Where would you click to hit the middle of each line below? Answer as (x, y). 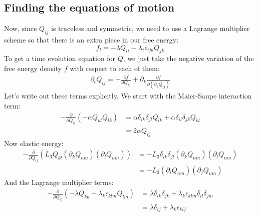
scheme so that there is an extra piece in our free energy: (91, 39)
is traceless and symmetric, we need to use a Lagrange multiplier (151, 28)
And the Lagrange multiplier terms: (59, 182)
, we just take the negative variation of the (188, 58)
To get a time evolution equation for (60, 58)
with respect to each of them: (115, 68)
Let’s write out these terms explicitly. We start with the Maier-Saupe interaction (128, 96)
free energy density (33, 68)
